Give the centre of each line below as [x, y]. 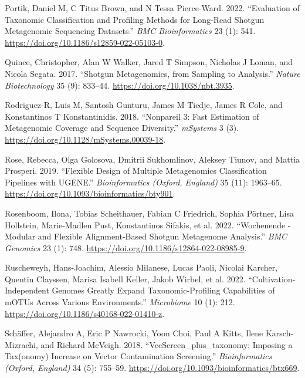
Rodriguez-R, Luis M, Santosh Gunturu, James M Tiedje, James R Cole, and [144, 105]
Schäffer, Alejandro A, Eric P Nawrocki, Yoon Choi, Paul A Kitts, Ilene [134, 333]
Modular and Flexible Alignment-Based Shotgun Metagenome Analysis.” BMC [146, 236]
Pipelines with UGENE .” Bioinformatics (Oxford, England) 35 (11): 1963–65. [143, 182]
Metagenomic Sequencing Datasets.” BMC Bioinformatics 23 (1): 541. [130, 31]
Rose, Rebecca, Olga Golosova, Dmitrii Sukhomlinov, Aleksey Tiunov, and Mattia [152, 159]
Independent [27, 290]
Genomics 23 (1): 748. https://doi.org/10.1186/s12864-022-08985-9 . [126, 247]
